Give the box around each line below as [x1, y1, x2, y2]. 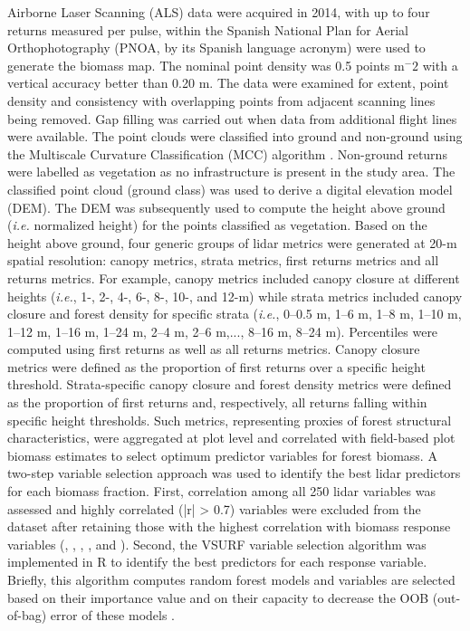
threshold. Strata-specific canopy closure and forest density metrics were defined [7, 375, 452, 394]
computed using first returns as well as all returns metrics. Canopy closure [7, 339, 420, 359]
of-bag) [7, 606, 47, 625]
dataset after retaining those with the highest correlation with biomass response [7, 517, 451, 536]
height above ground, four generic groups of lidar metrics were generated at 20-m [7, 233, 457, 252]
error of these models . [50, 606, 175, 625]
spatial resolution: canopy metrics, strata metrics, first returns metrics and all [7, 251, 439, 270]
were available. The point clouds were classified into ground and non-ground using [7, 127, 463, 146]
